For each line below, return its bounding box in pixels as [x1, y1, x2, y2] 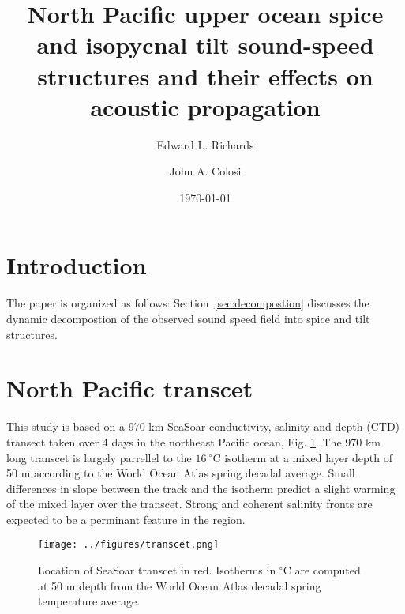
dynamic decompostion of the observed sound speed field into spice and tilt [6, 311, 370, 326]
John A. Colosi [169, 163, 242, 179]
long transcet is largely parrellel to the [6, 449, 192, 465]
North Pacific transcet [6, 372, 253, 405]
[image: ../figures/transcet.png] [38, 539, 219, 551]
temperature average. [38, 593, 141, 609]
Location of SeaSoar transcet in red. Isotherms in [38, 562, 276, 578]
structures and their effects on [37, 59, 373, 92]
